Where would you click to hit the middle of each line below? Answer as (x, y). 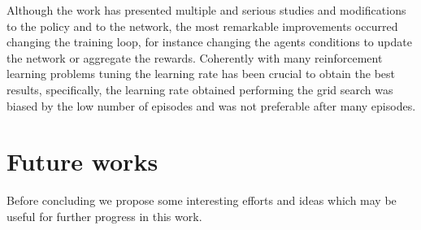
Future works (82, 161)
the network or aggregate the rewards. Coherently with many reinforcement (195, 57)
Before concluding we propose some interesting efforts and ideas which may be (202, 200)
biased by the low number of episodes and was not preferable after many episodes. (211, 105)
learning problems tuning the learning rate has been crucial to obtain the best (201, 74)
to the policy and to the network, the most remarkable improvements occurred (202, 26)
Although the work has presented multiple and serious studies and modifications (206, 10)
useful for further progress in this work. (104, 216)
